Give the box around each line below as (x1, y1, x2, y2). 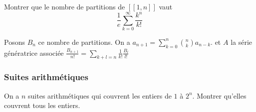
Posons (4, 36, 25, 47)
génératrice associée (4, 47, 64, 58)
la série (231, 36, 253, 47)
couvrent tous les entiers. (4, 100, 80, 111)
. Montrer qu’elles (192, 90, 247, 101)
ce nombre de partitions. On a (38, 36, 130, 47)
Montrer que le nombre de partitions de (4, 1, 125, 11)
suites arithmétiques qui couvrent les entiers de (28, 90, 172, 101)
